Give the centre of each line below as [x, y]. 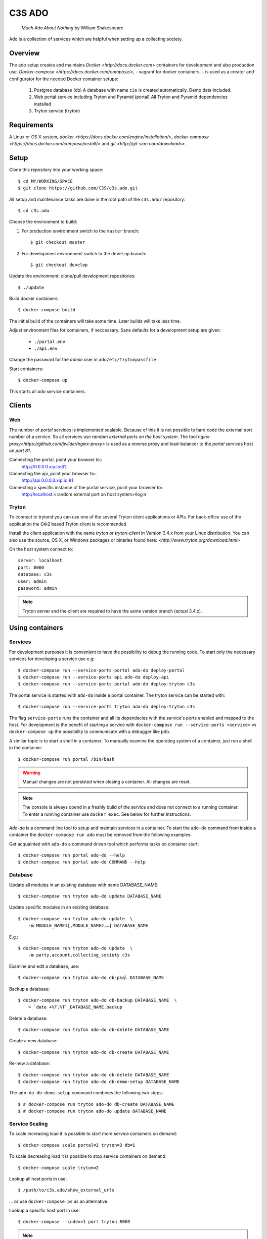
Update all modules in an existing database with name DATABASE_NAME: [84, 885]
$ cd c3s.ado [34, 210]
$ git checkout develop [59, 265]
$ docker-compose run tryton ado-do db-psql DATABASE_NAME [91, 978]
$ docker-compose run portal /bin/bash [66, 759]
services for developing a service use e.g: [52, 659]
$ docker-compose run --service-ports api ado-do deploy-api [93, 677]
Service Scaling [28, 1124]
